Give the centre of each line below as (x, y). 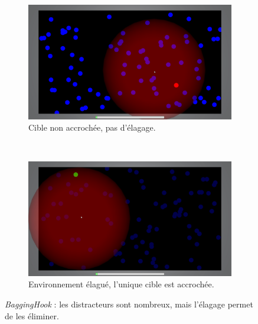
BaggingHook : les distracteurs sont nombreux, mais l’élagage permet (129, 304)
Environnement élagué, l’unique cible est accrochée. (121, 284)
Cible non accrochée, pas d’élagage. (92, 127)
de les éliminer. (32, 315)
